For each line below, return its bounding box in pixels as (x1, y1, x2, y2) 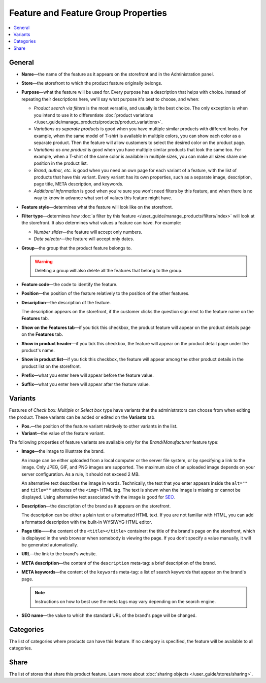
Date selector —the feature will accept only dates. (33, 236, 134, 242)
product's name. (21, 347, 55, 353)
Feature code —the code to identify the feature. (21, 281, 118, 287)
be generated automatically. (21, 542, 78, 548)
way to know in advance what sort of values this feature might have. (33, 195, 172, 201)
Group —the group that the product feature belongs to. (21, 245, 132, 251)
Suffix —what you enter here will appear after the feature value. (21, 381, 150, 387)
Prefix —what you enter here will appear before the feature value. (21, 372, 154, 378)
